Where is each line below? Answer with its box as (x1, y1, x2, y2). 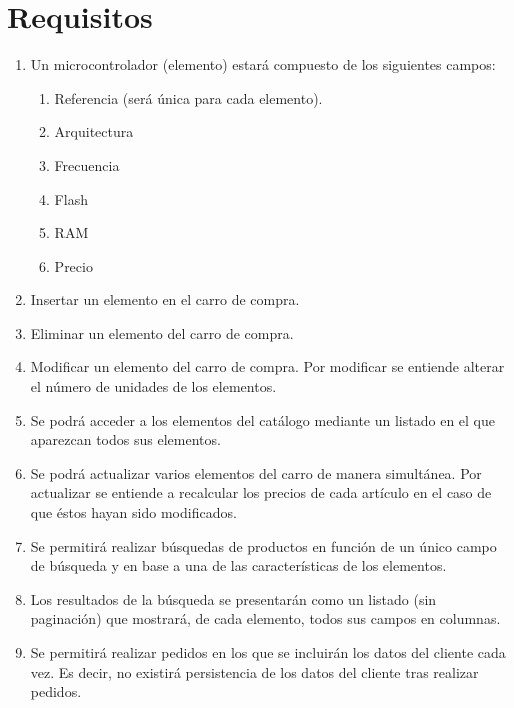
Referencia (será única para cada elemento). (54, 87, 323, 108)
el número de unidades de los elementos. (30, 376, 277, 397)
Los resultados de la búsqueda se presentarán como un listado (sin (30, 588, 437, 609)
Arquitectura (54, 121, 134, 142)
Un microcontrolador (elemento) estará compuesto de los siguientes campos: (30, 54, 496, 75)
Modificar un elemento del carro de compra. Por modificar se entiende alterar (30, 356, 505, 377)
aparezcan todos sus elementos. (30, 429, 221, 450)
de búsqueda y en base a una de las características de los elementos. (30, 555, 447, 576)
